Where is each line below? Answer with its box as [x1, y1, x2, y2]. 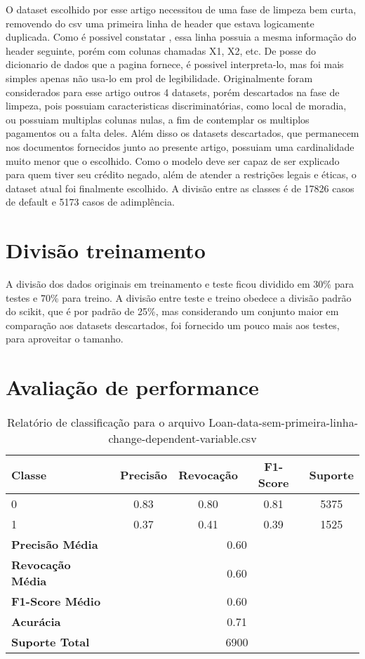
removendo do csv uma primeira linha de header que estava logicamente [6, 15, 314, 30]
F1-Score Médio [11, 593, 101, 610]
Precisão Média [11, 536, 98, 553]
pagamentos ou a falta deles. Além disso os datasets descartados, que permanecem [6, 126, 359, 140]
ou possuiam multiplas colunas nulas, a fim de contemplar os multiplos [6, 112, 310, 126]
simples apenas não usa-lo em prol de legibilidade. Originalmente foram [6, 70, 313, 85]
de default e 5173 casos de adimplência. [6, 194, 175, 209]
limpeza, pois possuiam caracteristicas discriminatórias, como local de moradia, [6, 98, 347, 113]
